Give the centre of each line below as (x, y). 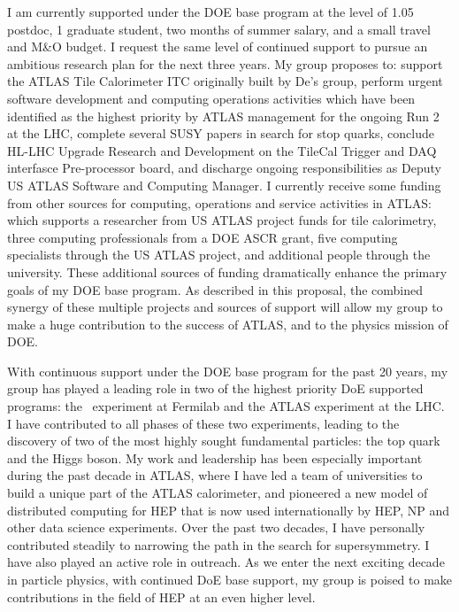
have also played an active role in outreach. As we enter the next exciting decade (226, 562)
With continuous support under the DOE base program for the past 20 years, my (228, 371)
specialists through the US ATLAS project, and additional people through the (219, 255)
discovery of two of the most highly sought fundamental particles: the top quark (224, 441)
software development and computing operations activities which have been (211, 98)
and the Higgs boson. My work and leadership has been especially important (215, 457)
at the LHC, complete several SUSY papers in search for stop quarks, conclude (221, 133)
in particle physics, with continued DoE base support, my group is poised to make (230, 579)
